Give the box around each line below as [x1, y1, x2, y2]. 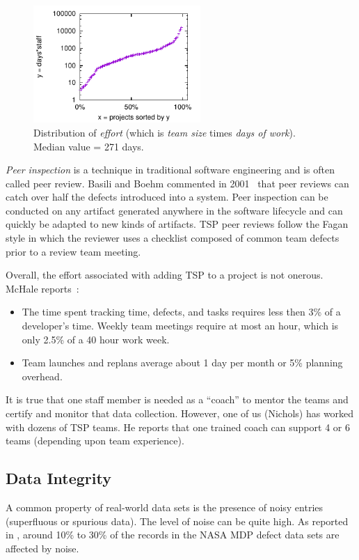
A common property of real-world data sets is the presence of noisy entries [6, 499, 324, 514]
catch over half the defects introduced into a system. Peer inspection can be [6, 189, 328, 204]
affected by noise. [6, 540, 79, 555]
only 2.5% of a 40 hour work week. [22, 332, 170, 346]
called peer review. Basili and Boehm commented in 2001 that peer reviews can [6, 176, 349, 190]
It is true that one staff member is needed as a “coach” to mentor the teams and [6, 392, 349, 407]
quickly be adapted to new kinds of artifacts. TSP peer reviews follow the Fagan [6, 217, 349, 231]
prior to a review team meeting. [6, 244, 141, 258]
